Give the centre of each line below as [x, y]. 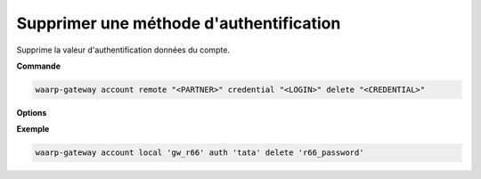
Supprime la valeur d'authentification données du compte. [123, 50]
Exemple [33, 129]
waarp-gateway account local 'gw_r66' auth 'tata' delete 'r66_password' [200, 153]
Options [32, 112]
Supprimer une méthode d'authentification [179, 23]
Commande [39, 66]
